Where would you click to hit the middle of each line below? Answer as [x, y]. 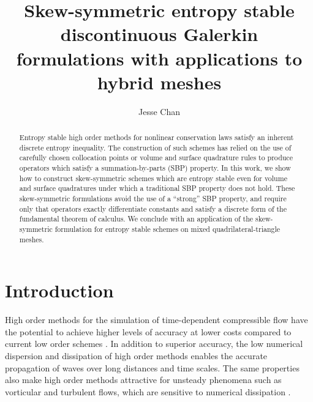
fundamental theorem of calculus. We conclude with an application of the [136, 219]
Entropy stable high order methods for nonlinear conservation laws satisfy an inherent [156, 137]
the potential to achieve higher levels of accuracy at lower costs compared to [148, 331]
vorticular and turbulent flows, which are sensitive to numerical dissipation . [148, 391]
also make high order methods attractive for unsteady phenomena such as [143, 380]
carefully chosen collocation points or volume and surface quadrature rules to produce [156, 158]
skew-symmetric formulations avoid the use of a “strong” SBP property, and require [153, 199]
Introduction [59, 290]
